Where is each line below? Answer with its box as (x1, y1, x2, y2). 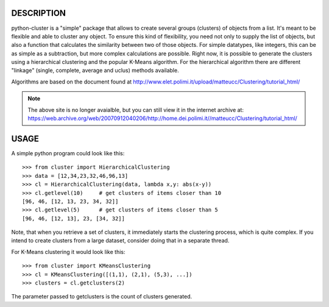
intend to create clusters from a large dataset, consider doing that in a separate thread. (11, 237, 230, 244)
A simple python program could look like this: (11, 149, 125, 157)
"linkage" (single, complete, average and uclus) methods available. (11, 67, 179, 74)
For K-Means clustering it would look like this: (11, 248, 126, 255)
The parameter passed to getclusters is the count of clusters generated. (11, 293, 193, 300)
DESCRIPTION (11, 8, 66, 18)
